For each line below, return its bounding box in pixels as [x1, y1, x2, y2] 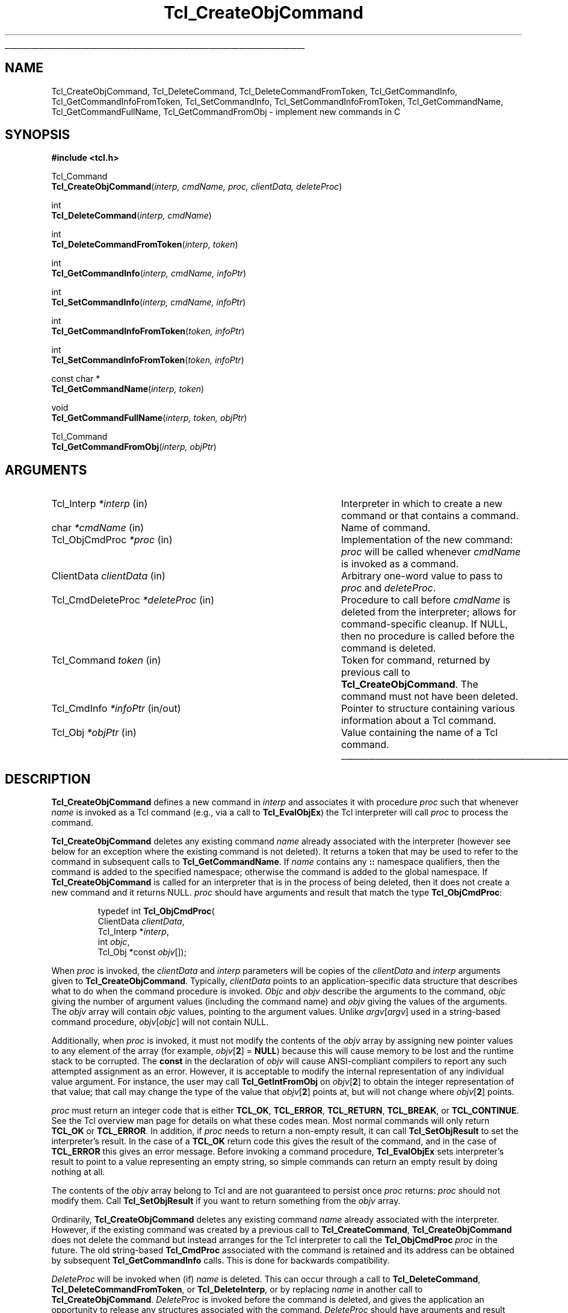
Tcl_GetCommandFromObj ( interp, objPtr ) [51, 441, 217, 452]
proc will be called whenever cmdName [341, 546, 521, 558]
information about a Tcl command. [341, 714, 496, 727]
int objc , [97, 937, 130, 947]
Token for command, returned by [341, 654, 490, 667]
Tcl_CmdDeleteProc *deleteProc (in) [51, 594, 214, 607]
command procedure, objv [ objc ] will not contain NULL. [51, 1017, 269, 1028]
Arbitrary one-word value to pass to [341, 570, 503, 582]
